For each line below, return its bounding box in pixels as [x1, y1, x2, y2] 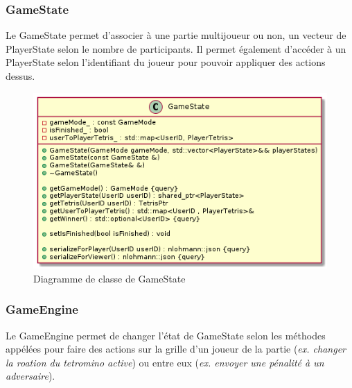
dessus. [6, 69, 35, 83]
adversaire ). [6, 369, 55, 383]
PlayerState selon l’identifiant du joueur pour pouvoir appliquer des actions [6, 55, 326, 69]
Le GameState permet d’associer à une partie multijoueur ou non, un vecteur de [6, 28, 346, 42]
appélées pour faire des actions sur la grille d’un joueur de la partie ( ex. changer [6, 341, 346, 356]
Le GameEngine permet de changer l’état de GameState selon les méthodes [6, 328, 326, 342]
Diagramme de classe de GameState [33, 271, 186, 285]
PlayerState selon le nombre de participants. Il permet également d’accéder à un [6, 41, 346, 56]
